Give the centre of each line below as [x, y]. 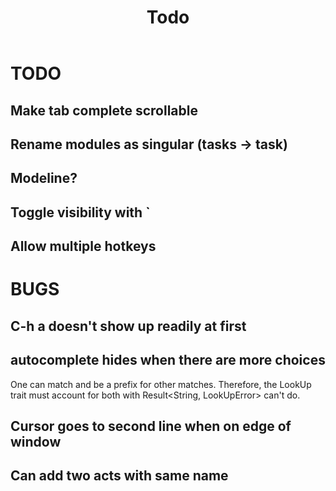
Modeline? [44, 178]
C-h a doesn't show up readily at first [128, 326]
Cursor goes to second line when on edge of [151, 426]
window [36, 441]
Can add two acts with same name [119, 476]
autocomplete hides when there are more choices [168, 360]
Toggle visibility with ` [80, 212]
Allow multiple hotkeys [83, 246]
